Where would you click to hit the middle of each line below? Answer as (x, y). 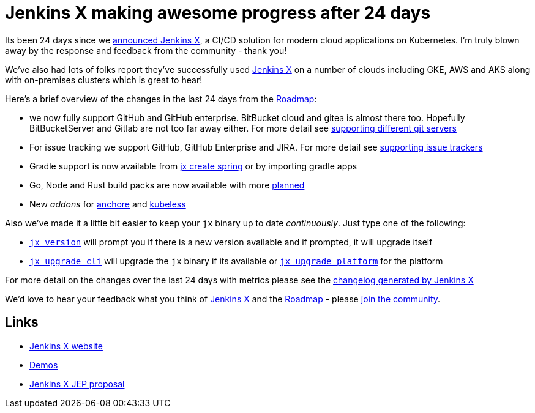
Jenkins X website (66, 346)
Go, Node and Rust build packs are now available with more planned (167, 185)
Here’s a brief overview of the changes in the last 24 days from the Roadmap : (161, 99)
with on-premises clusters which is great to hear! (104, 80)
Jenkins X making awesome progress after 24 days (218, 13)
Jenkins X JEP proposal (77, 384)
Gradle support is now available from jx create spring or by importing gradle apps (193, 166)
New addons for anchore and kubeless (108, 204)
